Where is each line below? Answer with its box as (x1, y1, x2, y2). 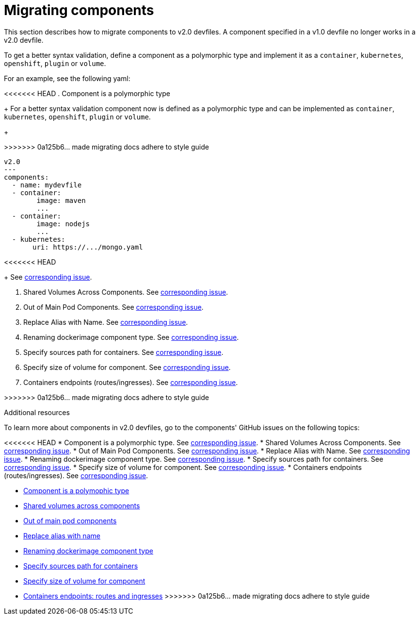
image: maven (36, 196, 86, 204)
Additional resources (4, 408, 70, 417)
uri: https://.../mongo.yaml (32, 243, 143, 251)
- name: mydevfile (12, 181, 82, 189)
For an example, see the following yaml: (4, 74, 130, 83)
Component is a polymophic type (23, 486, 129, 495)
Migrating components (4, 2, 154, 18)
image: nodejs (36, 219, 90, 228)
